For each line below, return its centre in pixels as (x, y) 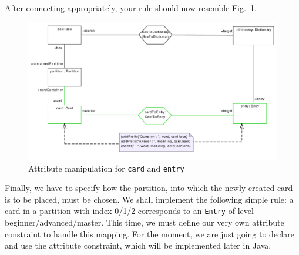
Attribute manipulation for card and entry (106, 168)
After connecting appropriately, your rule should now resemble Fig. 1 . (131, 8)
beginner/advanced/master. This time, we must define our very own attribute (145, 222)
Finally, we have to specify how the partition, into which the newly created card (149, 188)
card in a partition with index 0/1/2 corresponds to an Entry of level (129, 211)
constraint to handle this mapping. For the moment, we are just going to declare (149, 234)
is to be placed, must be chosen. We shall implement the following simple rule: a (149, 199)
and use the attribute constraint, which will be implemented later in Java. (138, 245)
